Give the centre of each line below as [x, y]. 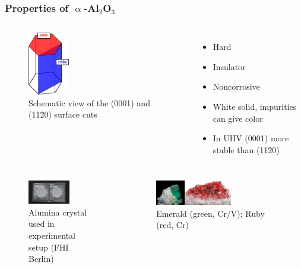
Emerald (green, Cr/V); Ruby [210, 213]
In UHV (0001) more [251, 138]
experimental [52, 235]
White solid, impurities [255, 106]
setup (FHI [49, 247]
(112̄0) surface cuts [63, 114]
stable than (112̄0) [246, 149]
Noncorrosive [236, 86]
